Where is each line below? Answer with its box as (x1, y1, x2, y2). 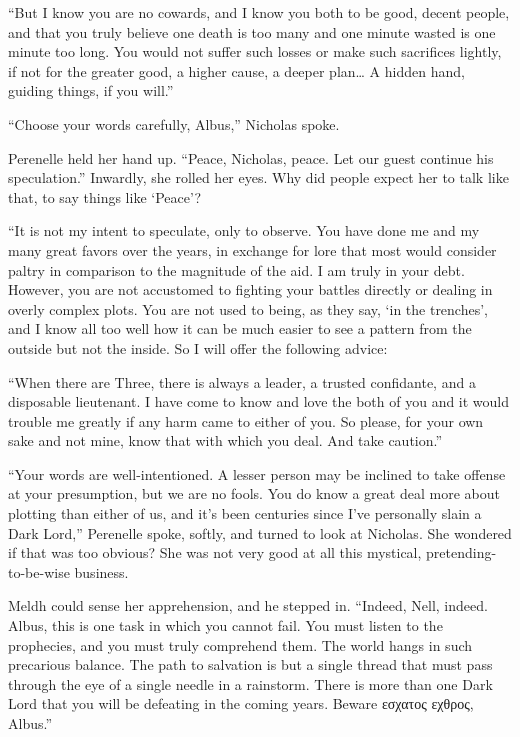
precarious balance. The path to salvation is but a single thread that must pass (8, 654, 493, 675)
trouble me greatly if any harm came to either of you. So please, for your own (8, 410, 484, 431)
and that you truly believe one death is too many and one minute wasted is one (8, 21, 496, 42)
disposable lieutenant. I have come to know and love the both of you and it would (8, 391, 510, 412)
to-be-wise (8, 561, 70, 582)
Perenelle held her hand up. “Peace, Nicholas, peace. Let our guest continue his (8, 147, 494, 168)
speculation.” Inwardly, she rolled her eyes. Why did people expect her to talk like (8, 167, 509, 188)
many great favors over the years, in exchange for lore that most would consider (8, 239, 497, 260)
